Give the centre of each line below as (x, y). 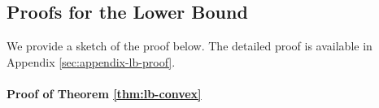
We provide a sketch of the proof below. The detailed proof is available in (189, 46)
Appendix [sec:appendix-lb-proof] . (91, 61)
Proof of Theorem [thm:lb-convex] (104, 93)
